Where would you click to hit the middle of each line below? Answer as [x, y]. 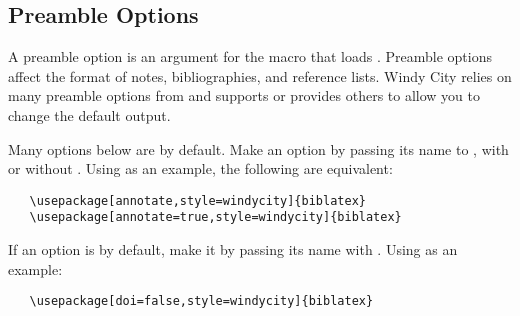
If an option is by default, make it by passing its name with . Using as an [233, 249]
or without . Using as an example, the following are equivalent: [200, 168]
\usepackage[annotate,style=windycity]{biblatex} [197, 200]
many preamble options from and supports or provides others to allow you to [244, 95]
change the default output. [89, 114]
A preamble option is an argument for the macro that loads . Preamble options [250, 56]
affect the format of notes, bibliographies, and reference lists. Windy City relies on [260, 75]
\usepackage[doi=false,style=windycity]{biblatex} [201, 301]
